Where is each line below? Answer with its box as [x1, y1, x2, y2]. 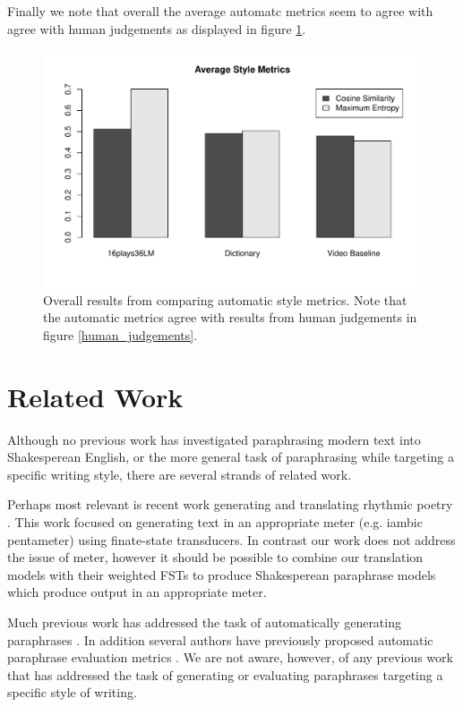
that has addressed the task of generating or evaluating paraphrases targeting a [7, 665, 443, 684]
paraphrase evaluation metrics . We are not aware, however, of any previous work [7, 648, 453, 667]
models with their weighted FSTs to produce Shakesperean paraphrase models [7, 565, 436, 583]
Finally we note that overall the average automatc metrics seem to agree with [7, 2, 433, 20]
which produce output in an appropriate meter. [7, 583, 267, 601]
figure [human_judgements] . [43, 325, 198, 344]
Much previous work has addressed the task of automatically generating [7, 613, 401, 632]
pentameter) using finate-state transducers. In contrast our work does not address [7, 530, 456, 549]
